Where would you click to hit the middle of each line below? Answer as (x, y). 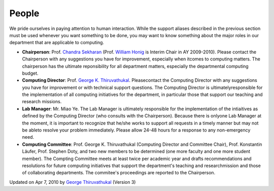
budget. (30, 73)
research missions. (42, 102)
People (24, 13)
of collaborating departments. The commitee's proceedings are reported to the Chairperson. (119, 173)
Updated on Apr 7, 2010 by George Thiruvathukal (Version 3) (73, 182)
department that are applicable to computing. (57, 43)
